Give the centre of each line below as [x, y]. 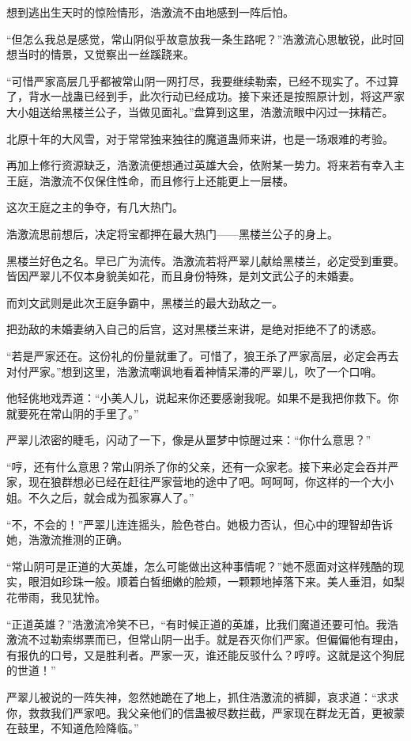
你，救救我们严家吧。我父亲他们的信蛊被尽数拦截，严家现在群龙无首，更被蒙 [205, 712]
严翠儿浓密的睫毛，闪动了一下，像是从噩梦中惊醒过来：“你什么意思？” [189, 440]
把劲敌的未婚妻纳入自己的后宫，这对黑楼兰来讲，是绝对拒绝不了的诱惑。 [194, 329]
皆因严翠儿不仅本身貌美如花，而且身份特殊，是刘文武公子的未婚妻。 [183, 276]
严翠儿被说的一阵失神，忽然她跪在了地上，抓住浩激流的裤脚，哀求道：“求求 [203, 697]
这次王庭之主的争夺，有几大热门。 [95, 207]
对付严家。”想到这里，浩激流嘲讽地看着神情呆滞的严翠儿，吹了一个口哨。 [194, 371]
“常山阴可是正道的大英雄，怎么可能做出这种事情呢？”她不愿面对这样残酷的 [200, 566]
